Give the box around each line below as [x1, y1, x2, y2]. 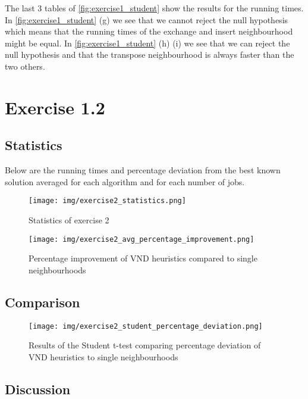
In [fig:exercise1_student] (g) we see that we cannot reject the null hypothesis [5, 13, 288, 26]
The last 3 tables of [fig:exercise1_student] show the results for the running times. [5, 2, 304, 14]
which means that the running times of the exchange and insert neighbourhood [5, 25, 293, 38]
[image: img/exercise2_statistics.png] [29, 197, 186, 205]
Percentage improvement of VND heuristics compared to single [29, 252, 257, 264]
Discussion [5, 379, 71, 398]
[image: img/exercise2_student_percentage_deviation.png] [29, 322, 263, 331]
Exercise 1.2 [5, 95, 105, 119]
